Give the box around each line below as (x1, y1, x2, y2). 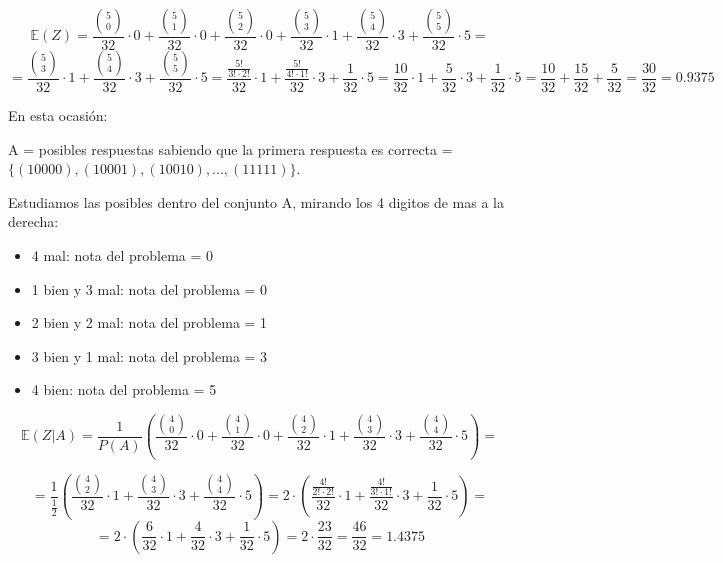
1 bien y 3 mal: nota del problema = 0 (31, 278, 268, 299)
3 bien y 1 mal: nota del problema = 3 (31, 345, 268, 366)
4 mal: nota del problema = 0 (31, 245, 214, 266)
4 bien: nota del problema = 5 (31, 379, 217, 400)
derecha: (8, 211, 59, 232)
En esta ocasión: (8, 105, 108, 126)
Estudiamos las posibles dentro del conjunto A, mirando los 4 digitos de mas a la (8, 191, 504, 212)
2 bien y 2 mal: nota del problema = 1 (31, 312, 268, 333)
